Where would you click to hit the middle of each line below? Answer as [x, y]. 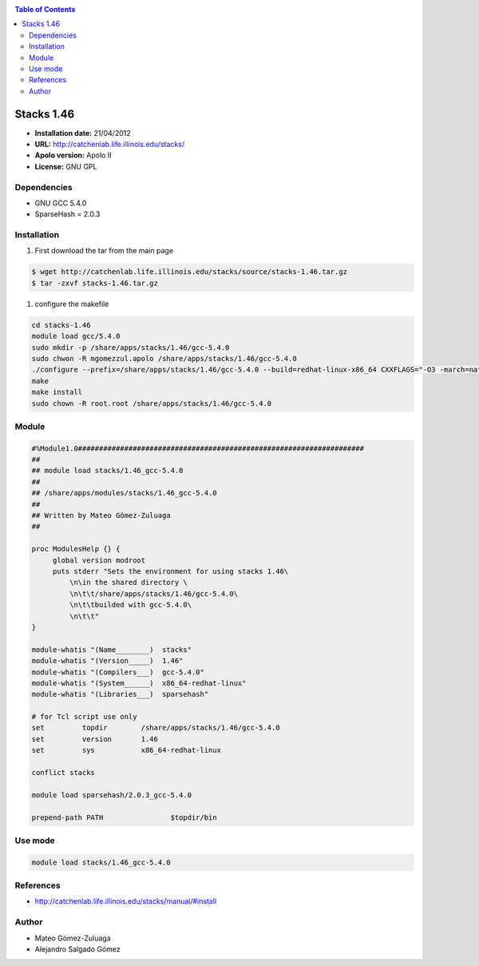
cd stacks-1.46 [61, 325]
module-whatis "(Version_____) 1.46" [107, 661]
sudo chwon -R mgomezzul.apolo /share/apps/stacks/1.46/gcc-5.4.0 [164, 358]
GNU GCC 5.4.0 [61, 203]
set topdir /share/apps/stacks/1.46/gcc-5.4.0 [156, 728]
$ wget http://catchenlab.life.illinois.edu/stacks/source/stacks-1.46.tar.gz [189, 272]
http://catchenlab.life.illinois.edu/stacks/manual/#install [126, 901]
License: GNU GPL [66, 166]
